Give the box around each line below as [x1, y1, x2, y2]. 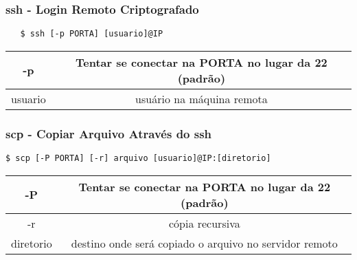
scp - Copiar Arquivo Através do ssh [5, 124, 212, 142]
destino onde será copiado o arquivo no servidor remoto [71, 235, 338, 251]
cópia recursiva [168, 215, 240, 231]
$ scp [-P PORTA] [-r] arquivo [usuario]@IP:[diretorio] [5, 153, 271, 164]
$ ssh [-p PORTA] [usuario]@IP [20, 29, 163, 39]
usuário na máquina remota [135, 90, 268, 107]
